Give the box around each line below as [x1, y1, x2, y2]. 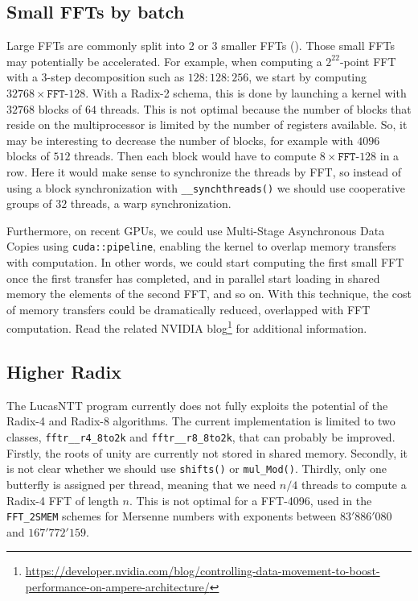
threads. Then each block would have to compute [74, 147, 317, 164]
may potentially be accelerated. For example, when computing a [6, 52, 322, 69]
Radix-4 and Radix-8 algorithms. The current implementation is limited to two [6, 412, 395, 429]
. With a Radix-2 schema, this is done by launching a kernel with [85, 84, 407, 101]
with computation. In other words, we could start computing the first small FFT [6, 254, 404, 271]
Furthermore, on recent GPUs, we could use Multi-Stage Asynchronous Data [6, 222, 385, 238]
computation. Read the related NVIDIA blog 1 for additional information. [6, 317, 367, 337]
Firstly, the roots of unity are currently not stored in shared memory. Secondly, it [6, 444, 408, 461]
